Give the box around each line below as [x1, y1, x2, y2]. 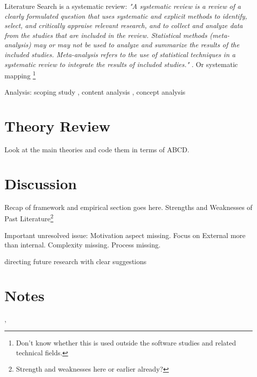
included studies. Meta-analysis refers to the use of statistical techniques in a [4, 49, 236, 59]
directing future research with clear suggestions [4, 256, 147, 266]
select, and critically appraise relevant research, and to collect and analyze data [4, 20, 243, 31]
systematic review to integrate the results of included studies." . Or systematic [4, 59, 238, 69]
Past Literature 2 [4, 212, 54, 224]
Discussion [4, 173, 77, 193]
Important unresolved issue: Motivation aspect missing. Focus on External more [4, 230, 246, 240]
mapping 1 [4, 69, 36, 80]
